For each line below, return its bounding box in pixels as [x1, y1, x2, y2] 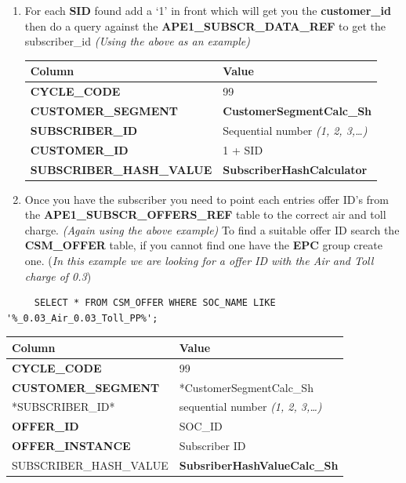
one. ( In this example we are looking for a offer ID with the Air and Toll [24, 252, 374, 268]
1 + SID [223, 141, 263, 158]
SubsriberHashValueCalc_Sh [179, 456, 339, 473]
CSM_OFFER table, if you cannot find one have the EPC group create [24, 237, 382, 253]
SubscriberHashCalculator [223, 161, 368, 177]
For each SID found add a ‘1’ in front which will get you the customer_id [24, 2, 391, 18]
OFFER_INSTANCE [12, 438, 131, 454]
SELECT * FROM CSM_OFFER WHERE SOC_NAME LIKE [34, 297, 276, 309]
